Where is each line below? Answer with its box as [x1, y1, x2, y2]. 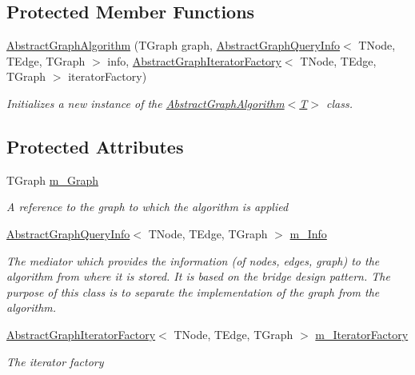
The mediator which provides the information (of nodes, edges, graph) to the [6, 252, 380, 269]
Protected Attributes [6, 134, 184, 158]
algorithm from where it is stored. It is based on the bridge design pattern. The [6, 268, 390, 285]
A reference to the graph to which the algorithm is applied [6, 198, 289, 215]
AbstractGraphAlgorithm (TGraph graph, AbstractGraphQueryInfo [6, 37, 340, 54]
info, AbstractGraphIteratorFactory [107, 52, 281, 69]
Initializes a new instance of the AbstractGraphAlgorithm [6, 94, 285, 111]
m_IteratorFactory [315, 325, 409, 342]
